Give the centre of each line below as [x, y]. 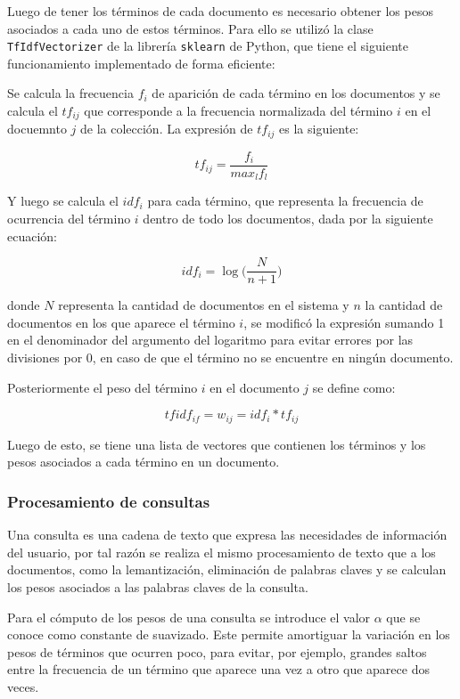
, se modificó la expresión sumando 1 [344, 322]
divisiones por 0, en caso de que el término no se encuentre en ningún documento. [230, 358]
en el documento [255, 387]
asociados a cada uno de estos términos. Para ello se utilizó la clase [190, 28]
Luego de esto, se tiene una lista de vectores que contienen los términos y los [217, 444]
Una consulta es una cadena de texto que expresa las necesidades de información [227, 535]
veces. [23, 686]
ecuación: [32, 236]
